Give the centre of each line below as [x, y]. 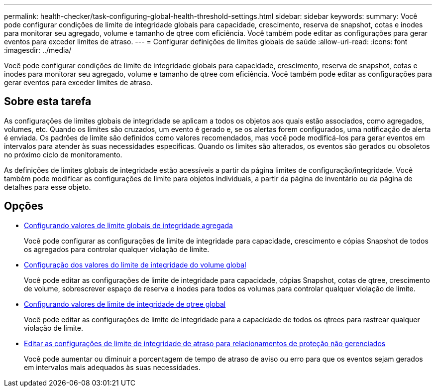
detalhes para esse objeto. [48, 187]
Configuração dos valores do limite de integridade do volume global [135, 264]
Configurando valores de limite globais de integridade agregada [128, 225]
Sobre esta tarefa [48, 102]
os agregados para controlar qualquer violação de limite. [117, 249]
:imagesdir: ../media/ [38, 50]
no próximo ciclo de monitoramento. [63, 154]
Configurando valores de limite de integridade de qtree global [125, 304]
